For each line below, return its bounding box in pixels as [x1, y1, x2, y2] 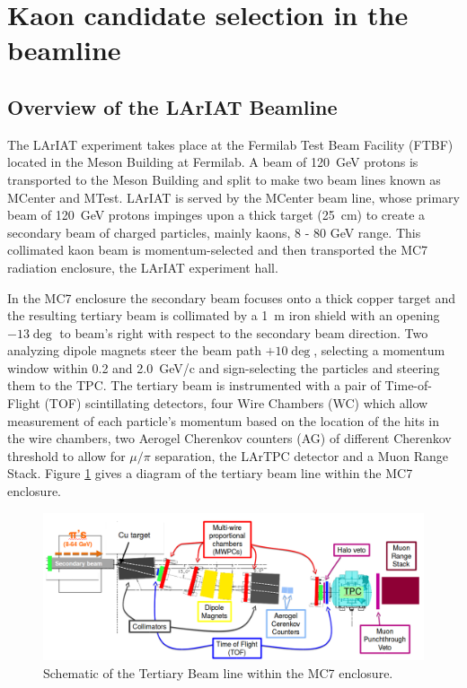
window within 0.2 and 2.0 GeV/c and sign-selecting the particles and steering [7, 358, 440, 377]
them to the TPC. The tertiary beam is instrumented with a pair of [7, 376, 381, 395]
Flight [7, 394, 40, 413]
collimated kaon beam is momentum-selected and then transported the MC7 [7, 240, 428, 259]
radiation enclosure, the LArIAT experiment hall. [7, 257, 278, 276]
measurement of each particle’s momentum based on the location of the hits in [7, 411, 440, 430]
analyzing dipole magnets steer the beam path [7, 341, 261, 360]
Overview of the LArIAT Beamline [7, 92, 338, 120]
